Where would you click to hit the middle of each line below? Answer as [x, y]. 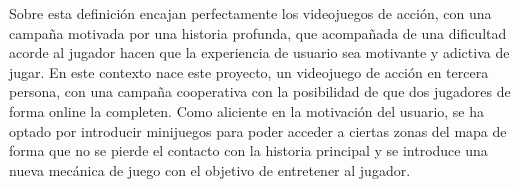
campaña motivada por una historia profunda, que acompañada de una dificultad [258, 32]
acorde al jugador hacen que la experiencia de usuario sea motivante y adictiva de [259, 52]
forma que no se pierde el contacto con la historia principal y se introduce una [248, 150]
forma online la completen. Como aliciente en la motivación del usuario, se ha [247, 110]
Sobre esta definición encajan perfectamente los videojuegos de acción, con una [250, 13]
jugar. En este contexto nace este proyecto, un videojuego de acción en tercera [249, 71]
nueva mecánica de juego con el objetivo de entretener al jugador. [210, 169]
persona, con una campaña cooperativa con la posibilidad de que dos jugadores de [260, 91]
